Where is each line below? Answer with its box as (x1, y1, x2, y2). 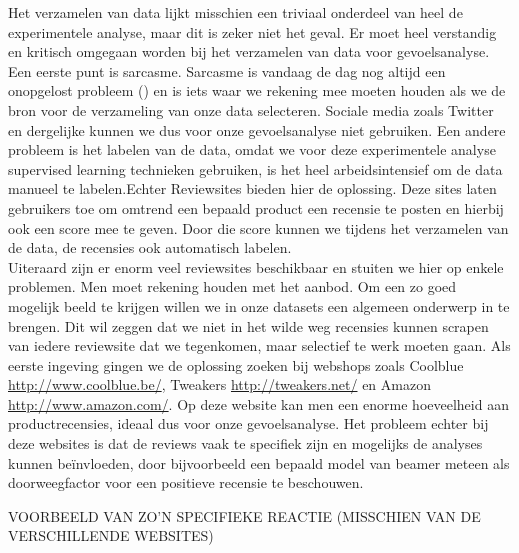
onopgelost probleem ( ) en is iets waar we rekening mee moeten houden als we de (8, 80, 506, 101)
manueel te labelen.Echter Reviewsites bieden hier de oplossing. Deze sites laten (8, 178, 497, 199)
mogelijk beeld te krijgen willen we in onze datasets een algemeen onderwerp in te (8, 295, 510, 316)
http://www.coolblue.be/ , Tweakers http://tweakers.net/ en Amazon (8, 374, 431, 395)
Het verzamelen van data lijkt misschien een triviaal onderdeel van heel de (8, 2, 463, 22)
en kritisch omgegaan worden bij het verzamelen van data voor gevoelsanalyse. (8, 41, 490, 62)
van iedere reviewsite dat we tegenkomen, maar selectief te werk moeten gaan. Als (8, 335, 511, 356)
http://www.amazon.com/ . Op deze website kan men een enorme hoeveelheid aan (8, 393, 509, 414)
